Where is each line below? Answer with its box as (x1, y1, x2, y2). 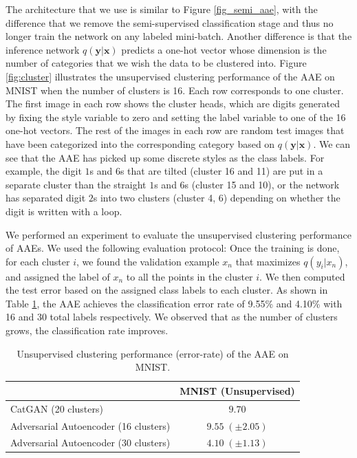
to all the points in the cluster (126, 269, 253, 283)
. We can (313, 136, 351, 151)
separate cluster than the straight (6, 177, 147, 191)
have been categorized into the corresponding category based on (6, 136, 275, 151)
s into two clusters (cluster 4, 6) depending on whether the (93, 190, 340, 205)
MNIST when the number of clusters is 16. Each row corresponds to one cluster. (6, 83, 344, 97)
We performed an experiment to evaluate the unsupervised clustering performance (6, 227, 351, 241)
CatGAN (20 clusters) (10, 401, 103, 415)
